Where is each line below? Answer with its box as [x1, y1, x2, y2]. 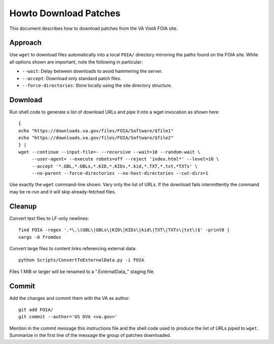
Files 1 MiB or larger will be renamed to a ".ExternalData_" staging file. [9, 269, 155, 275]
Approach [9, 39, 42, 47]
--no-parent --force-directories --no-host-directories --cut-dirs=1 [31, 170, 209, 176]
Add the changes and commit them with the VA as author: [9, 295, 130, 301]
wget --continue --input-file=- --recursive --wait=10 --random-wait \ [18, 149, 200, 155]
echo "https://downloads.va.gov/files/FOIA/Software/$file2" [18, 135, 174, 141]
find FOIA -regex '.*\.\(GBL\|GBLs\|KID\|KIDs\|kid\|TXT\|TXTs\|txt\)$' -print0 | [18, 227, 230, 233]
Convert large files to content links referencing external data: [9, 245, 136, 251]
